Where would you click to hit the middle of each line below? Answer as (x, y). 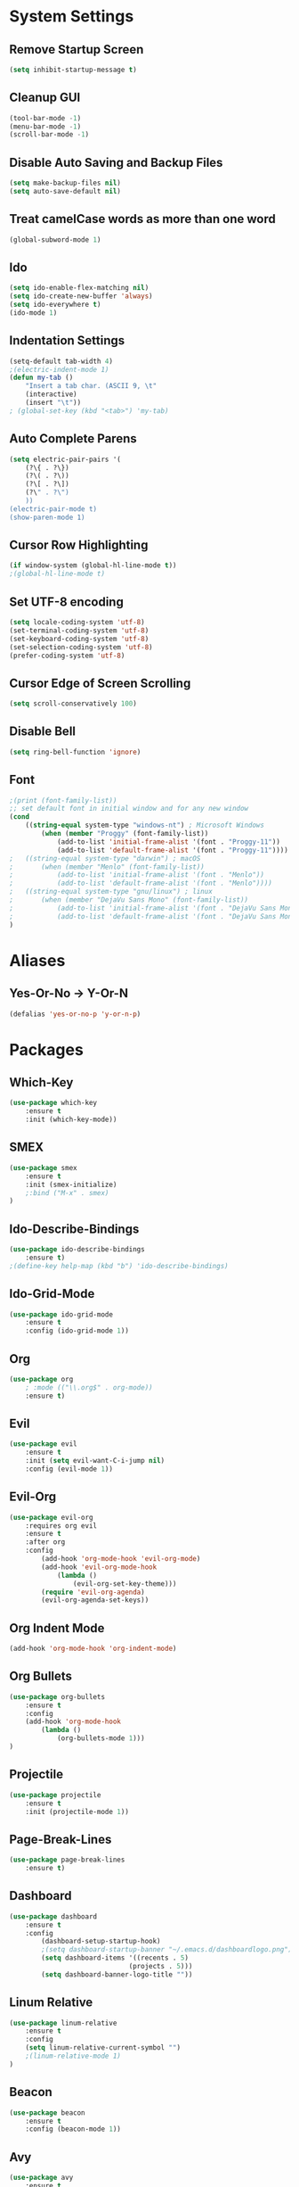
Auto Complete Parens (73, 439)
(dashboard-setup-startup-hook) (101, 1942)
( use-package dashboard (53, 1916)
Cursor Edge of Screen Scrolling (100, 683)
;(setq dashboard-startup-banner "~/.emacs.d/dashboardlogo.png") (167, 1950)
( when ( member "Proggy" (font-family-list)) (125, 834)
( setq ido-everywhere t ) (55, 305)
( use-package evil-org (51, 1517)
